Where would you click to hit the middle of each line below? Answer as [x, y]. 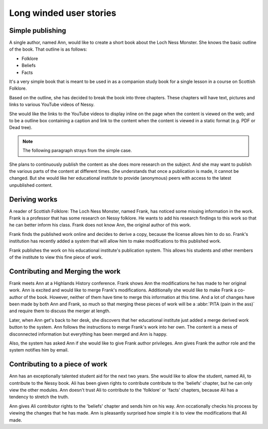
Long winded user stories [63, 13]
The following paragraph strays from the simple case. [77, 150]
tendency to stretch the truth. [39, 397]
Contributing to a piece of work [58, 364]
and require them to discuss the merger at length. [60, 311]
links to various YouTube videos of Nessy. [52, 105]
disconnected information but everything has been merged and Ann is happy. [88, 334]
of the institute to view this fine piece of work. [56, 257]
